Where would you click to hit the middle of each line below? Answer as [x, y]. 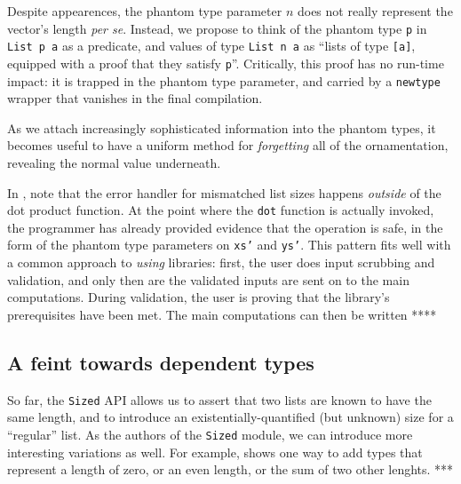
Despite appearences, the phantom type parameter [145, 11]
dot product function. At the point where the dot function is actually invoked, [221, 210]
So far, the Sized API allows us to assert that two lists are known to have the [219, 399]
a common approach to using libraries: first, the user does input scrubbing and [221, 262]
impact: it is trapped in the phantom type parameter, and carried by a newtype [224, 80]
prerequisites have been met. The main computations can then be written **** [222, 314]
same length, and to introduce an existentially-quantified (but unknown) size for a [230, 417]
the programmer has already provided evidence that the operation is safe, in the [225, 227]
